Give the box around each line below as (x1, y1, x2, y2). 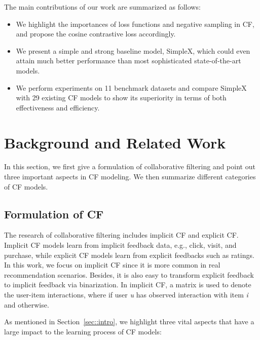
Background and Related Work (4, 132, 226, 153)
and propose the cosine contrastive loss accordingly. (16, 28, 176, 39)
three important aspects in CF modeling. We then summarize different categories (4, 171, 256, 182)
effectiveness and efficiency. (16, 102, 100, 112)
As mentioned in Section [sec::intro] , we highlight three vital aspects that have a (4, 316, 254, 327)
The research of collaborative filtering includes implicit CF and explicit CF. (4, 230, 239, 240)
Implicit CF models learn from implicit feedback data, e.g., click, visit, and (4, 240, 237, 250)
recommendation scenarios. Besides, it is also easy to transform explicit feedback (4, 269, 254, 280)
